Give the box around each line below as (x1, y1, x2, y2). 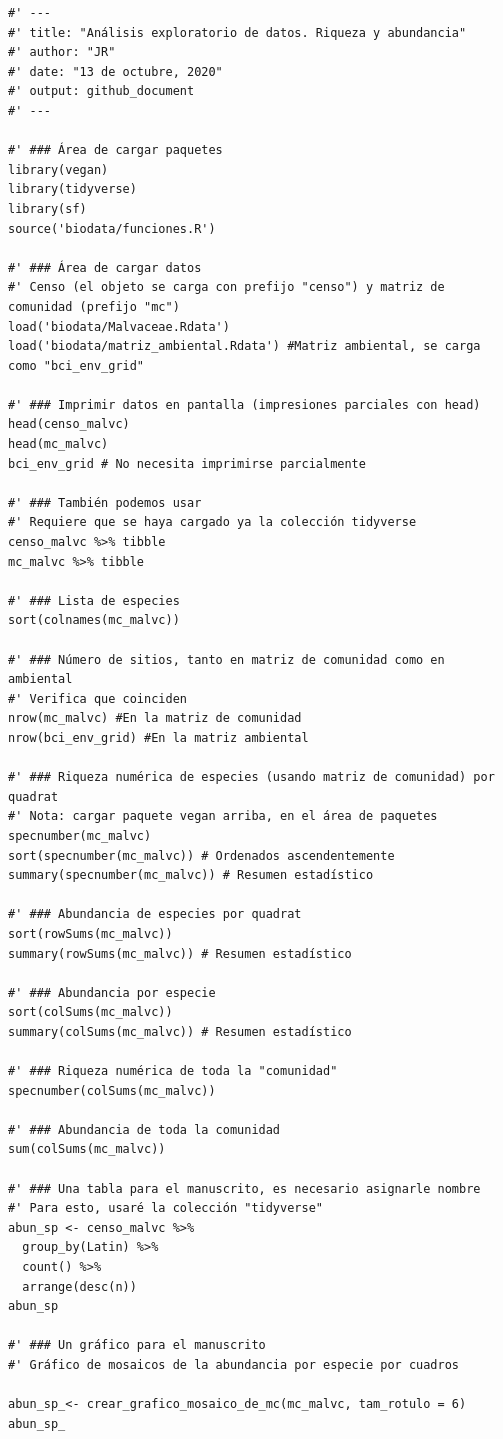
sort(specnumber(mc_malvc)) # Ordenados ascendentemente (8, 848, 395, 863)
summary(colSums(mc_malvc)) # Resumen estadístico (8, 1024, 352, 1039)
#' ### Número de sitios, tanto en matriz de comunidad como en (8, 652, 445, 667)
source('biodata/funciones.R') (8, 221, 216, 236)
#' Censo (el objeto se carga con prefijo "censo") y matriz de (8, 280, 445, 295)
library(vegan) (8, 162, 109, 177)
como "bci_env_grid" (8, 358, 145, 373)
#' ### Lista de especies (8, 593, 180, 608)
